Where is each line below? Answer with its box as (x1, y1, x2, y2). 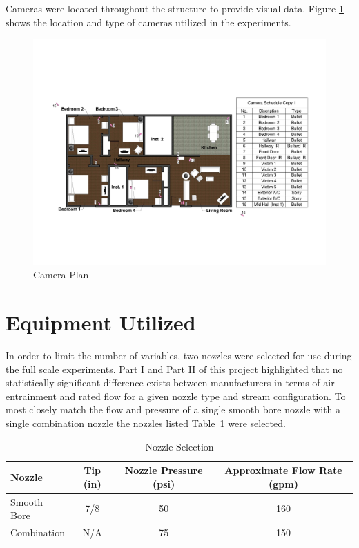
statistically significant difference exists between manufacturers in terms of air (6, 375, 335, 390)
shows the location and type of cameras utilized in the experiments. (6, 15, 291, 29)
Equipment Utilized (6, 308, 196, 337)
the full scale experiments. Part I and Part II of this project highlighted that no (6, 361, 343, 376)
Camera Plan (33, 267, 89, 282)
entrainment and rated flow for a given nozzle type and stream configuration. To (6, 388, 346, 403)
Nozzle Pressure (124, 463, 203, 478)
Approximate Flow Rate (224, 463, 342, 478)
